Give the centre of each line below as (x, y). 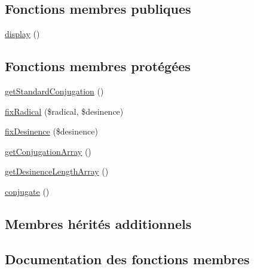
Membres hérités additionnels (98, 223)
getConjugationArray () (48, 151)
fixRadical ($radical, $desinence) (64, 111)
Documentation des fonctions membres (127, 259)
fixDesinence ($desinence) (51, 131)
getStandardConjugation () (54, 91)
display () (22, 34)
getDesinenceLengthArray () (57, 171)
